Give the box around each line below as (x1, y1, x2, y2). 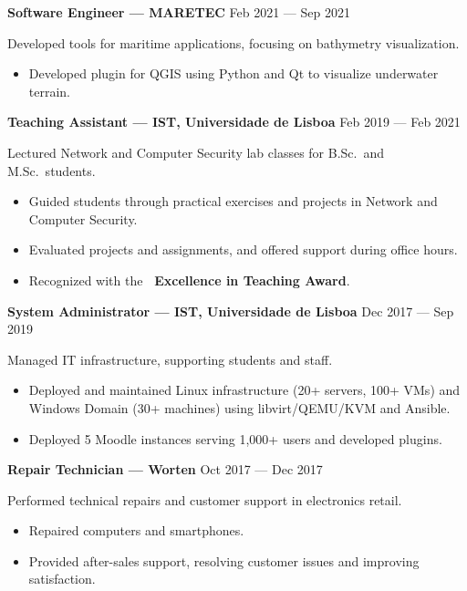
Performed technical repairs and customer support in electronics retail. (7, 490, 402, 509)
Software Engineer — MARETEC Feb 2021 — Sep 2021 (7, 3, 350, 21)
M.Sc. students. (7, 161, 96, 180)
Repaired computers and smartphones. (28, 521, 244, 540)
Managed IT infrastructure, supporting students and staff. (7, 349, 333, 368)
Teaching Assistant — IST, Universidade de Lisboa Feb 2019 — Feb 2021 (7, 112, 461, 131)
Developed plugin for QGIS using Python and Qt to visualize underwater (28, 64, 439, 83)
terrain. (28, 81, 71, 100)
